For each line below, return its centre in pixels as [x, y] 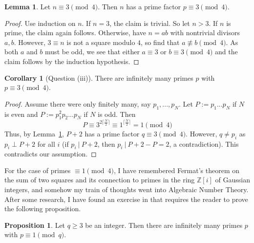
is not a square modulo [101, 42]
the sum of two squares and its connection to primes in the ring [100, 180]
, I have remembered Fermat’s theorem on [177, 170]
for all [46, 144]
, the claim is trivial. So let [150, 23]
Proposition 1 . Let [35, 225]
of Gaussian [233, 180]
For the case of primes [38, 170]
